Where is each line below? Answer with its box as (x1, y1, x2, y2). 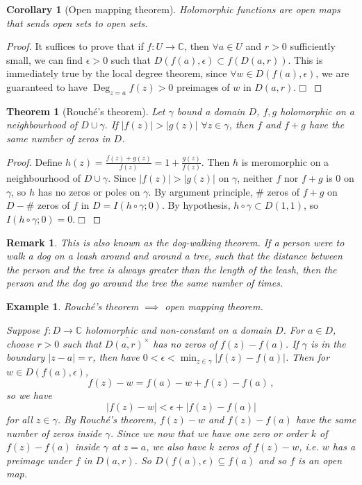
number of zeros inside (6, 425, 102, 440)
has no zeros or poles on (38, 184, 140, 198)
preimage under (6, 452, 72, 467)
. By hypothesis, (161, 198, 231, 212)
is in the (311, 336, 346, 350)
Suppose (6, 322, 40, 337)
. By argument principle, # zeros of (148, 184, 299, 198)
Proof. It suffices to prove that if (6, 39, 144, 53)
